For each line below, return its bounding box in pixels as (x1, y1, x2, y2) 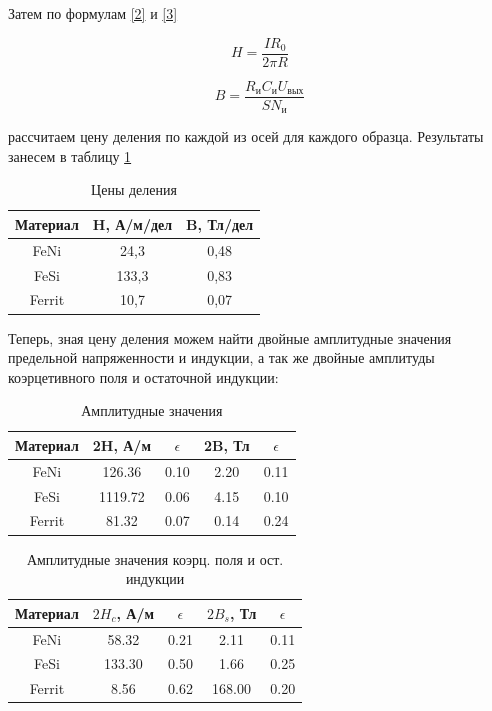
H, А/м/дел (92, 213, 173, 234)
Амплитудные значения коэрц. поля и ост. (26, 548, 284, 569)
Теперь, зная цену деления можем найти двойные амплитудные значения (8, 327, 452, 348)
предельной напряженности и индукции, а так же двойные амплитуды (8, 347, 435, 368)
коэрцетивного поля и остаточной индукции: (8, 366, 279, 387)
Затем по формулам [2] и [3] (8, 3, 178, 23)
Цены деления (91, 179, 177, 200)
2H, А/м (92, 434, 151, 455)
